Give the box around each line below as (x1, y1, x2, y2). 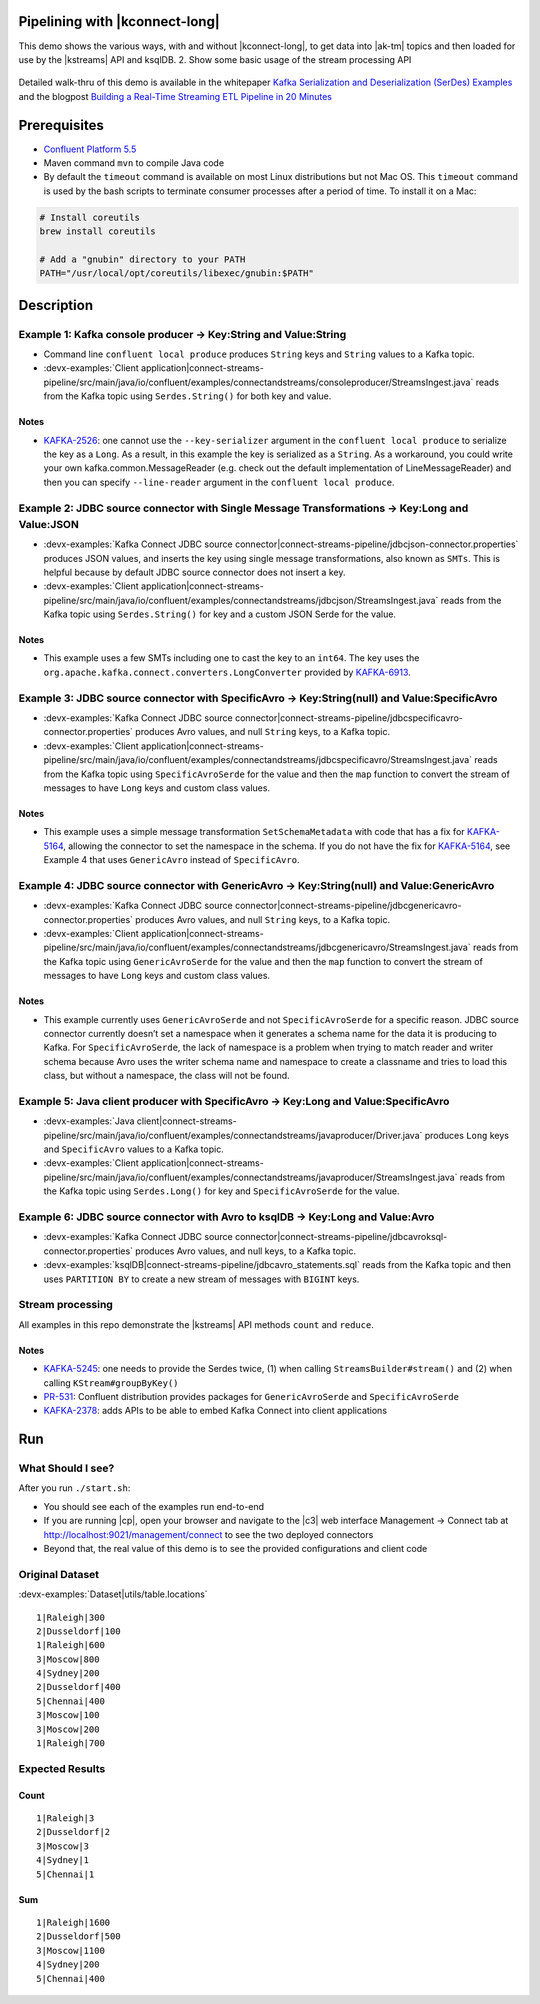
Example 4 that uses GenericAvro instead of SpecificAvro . (43, 854, 300, 866)
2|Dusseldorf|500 (36, 1931, 121, 1942)
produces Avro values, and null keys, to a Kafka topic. (135, 1245, 357, 1257)
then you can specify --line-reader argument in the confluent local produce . (43, 476, 395, 488)
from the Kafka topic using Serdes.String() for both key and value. (43, 390, 332, 402)
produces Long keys (424, 1129, 510, 1141)
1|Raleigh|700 (36, 1738, 105, 1749)
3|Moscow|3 (36, 1840, 90, 1852)
